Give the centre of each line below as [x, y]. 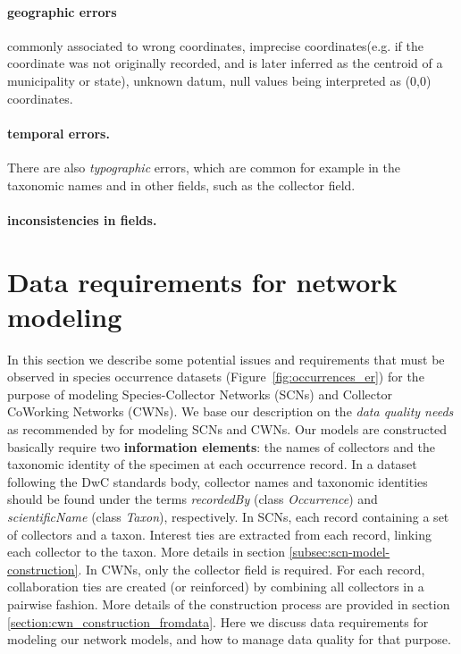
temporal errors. [59, 133]
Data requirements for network [202, 281]
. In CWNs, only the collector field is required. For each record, [251, 569]
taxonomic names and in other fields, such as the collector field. [181, 184]
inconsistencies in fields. [82, 219]
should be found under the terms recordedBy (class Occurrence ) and [193, 499]
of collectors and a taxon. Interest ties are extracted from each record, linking [219, 534]
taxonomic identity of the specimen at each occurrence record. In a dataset [212, 464]
